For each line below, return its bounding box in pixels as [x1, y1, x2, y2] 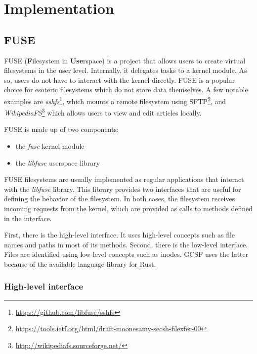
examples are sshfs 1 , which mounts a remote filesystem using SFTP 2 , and [4, 94, 226, 106]
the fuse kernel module [15, 141, 85, 151]
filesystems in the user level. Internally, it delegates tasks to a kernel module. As [4, 65, 247, 75]
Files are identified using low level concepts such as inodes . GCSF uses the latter [4, 249, 249, 259]
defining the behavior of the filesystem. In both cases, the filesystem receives [4, 193, 235, 204]
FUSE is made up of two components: [4, 124, 119, 134]
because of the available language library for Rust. [4, 258, 156, 269]
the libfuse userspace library [15, 157, 100, 168]
